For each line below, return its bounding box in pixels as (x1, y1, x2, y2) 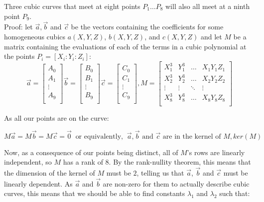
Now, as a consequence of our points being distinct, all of (4, 147, 178, 157)
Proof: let (4, 21, 33, 32)
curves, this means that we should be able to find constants (4, 188, 185, 199)
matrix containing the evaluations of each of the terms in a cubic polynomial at (4, 41, 247, 51)
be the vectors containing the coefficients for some (71, 21, 224, 32)
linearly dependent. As (4, 178, 73, 189)
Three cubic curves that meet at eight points (4, 1, 140, 11)
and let (200, 31, 222, 41)
